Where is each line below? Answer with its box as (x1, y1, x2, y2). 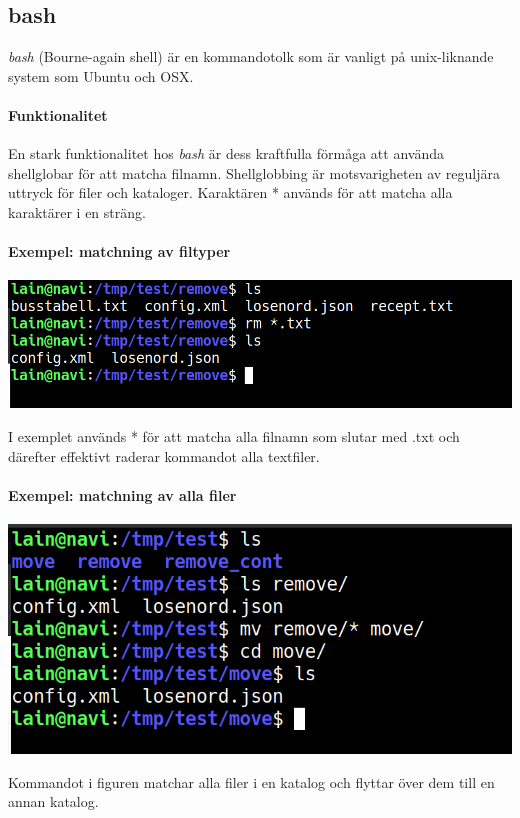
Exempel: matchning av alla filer (8, 484, 237, 505)
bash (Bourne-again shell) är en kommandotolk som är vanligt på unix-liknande (8, 46, 494, 67)
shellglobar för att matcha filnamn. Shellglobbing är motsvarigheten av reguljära (8, 162, 500, 183)
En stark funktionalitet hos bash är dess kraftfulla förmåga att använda (8, 143, 444, 164)
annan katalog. (8, 791, 99, 812)
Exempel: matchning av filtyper (8, 241, 231, 262)
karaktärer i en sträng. (8, 201, 146, 222)
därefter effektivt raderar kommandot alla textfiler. (8, 445, 320, 466)
